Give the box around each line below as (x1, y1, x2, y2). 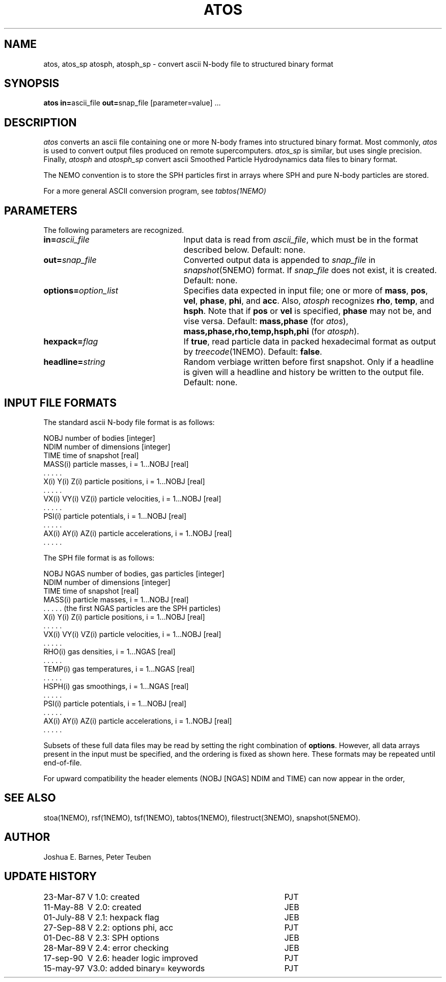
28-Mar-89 (43, 942, 86, 953)
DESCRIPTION (4, 116, 77, 129)
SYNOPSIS (4, 77, 60, 90)
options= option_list (43, 285, 118, 296)
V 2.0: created (87, 901, 142, 912)
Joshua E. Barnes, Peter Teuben (43, 852, 151, 861)
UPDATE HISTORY (4, 870, 97, 883)
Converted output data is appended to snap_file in (183, 255, 376, 266)
